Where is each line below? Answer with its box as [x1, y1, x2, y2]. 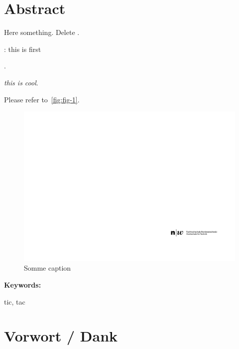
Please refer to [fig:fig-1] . [4, 94, 80, 104]
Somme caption [24, 263, 71, 273]
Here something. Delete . [4, 27, 80, 37]
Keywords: [4, 280, 41, 290]
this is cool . [4, 77, 38, 87]
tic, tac [4, 296, 25, 307]
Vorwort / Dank [4, 326, 118, 346]
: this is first [4, 43, 41, 54]
